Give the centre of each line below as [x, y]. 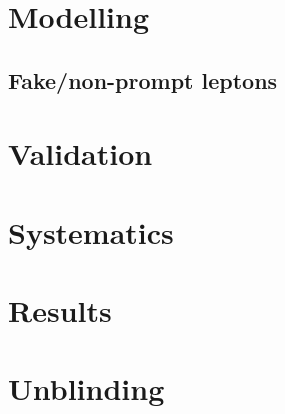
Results [60, 310]
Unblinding [86, 388]
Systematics [91, 231]
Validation [80, 153]
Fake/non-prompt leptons [143, 79]
